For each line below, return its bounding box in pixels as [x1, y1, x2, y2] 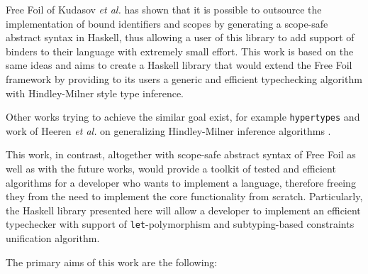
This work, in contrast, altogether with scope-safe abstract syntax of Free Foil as [6, 147, 356, 162]
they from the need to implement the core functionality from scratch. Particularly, [6, 189, 363, 204]
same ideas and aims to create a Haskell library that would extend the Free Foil [6, 57, 352, 72]
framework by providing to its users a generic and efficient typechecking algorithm [6, 71, 362, 86]
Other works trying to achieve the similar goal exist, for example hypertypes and [6, 109, 360, 124]
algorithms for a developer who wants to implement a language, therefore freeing [6, 175, 356, 190]
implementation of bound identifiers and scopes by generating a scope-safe [6, 16, 328, 31]
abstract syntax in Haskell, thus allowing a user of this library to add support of [6, 30, 355, 45]
